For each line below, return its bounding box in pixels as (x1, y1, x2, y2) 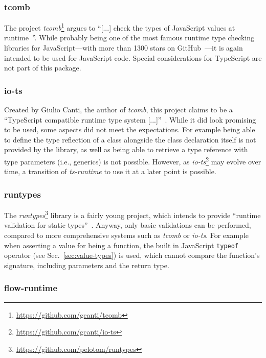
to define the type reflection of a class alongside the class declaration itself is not (4, 134, 256, 145)
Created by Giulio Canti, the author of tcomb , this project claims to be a (4, 104, 233, 115)
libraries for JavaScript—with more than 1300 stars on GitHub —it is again (4, 42, 243, 53)
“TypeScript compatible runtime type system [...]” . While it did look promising (4, 114, 256, 125)
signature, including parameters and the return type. (4, 259, 169, 270)
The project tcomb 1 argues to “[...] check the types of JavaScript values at (4, 21, 235, 33)
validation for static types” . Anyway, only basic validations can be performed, (4, 220, 251, 230)
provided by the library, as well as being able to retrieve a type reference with (4, 144, 248, 155)
